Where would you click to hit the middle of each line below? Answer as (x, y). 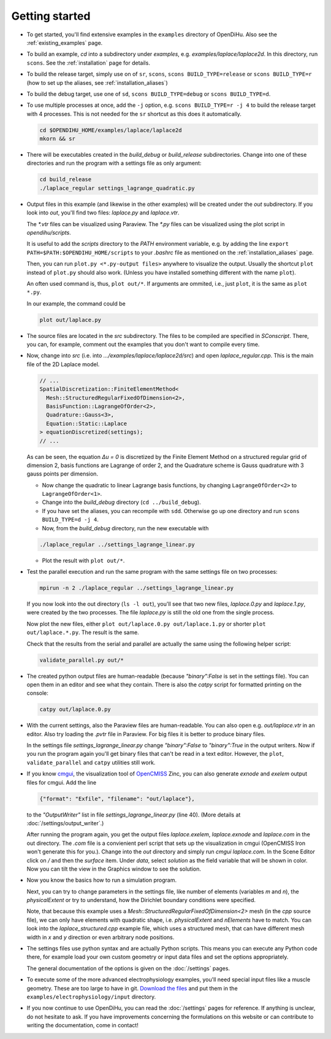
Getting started (51, 16)
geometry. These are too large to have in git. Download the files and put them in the (132, 988)
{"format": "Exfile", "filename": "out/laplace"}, (117, 798)
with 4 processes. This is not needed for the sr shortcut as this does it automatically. (134, 114)
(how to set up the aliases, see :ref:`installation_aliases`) (97, 82)
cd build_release (66, 179)
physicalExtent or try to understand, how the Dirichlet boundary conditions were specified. (141, 900)
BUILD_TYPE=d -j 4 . (70, 520)
